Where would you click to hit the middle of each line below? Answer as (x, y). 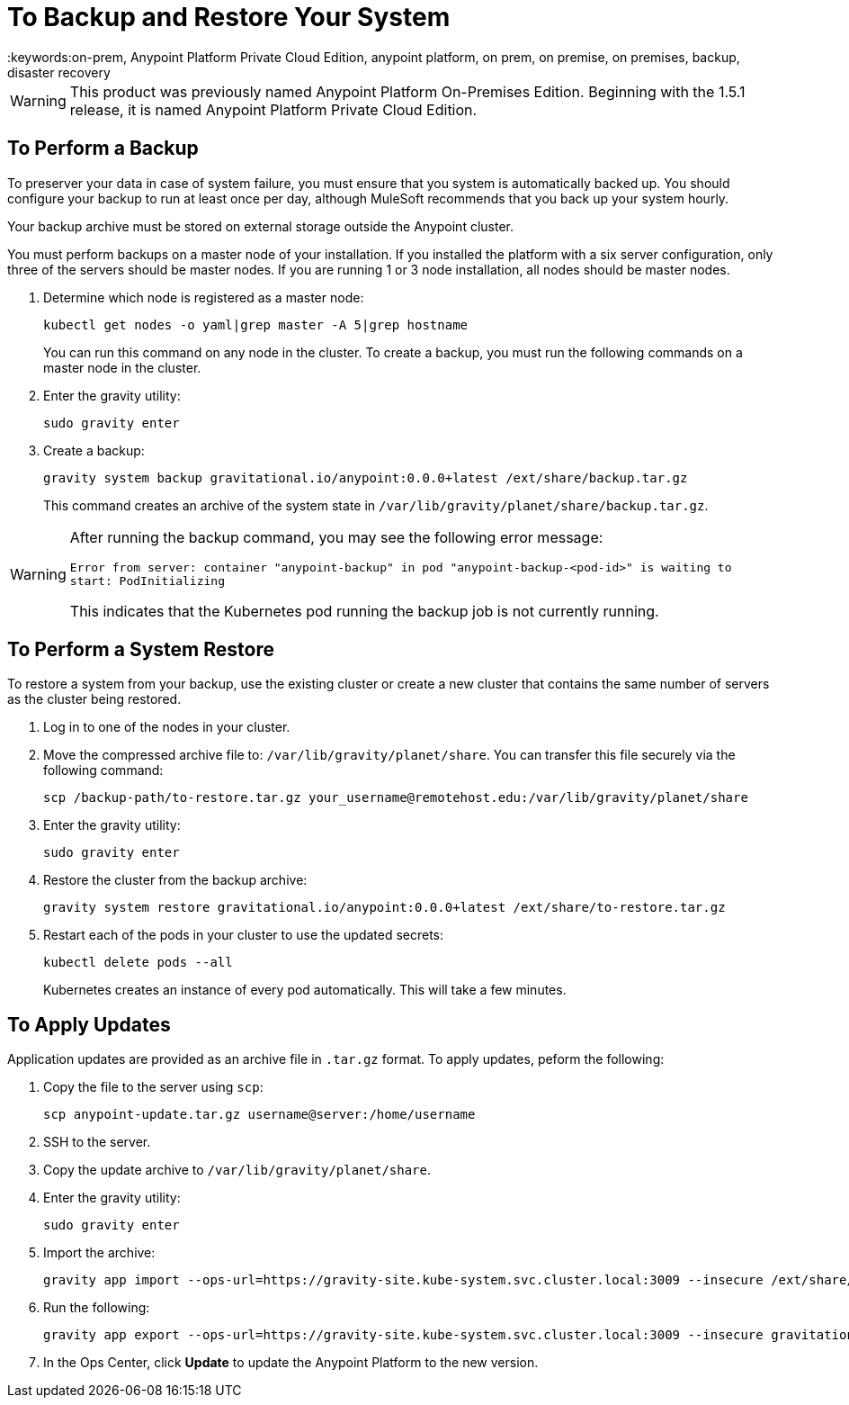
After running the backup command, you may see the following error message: (336, 537)
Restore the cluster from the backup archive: (175, 880)
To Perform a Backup (103, 149)
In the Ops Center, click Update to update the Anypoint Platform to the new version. (291, 1363)
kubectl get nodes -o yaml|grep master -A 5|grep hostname (256, 324)
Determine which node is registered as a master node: (204, 297)
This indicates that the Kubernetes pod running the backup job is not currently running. (364, 611)
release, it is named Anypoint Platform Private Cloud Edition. (273, 109)
